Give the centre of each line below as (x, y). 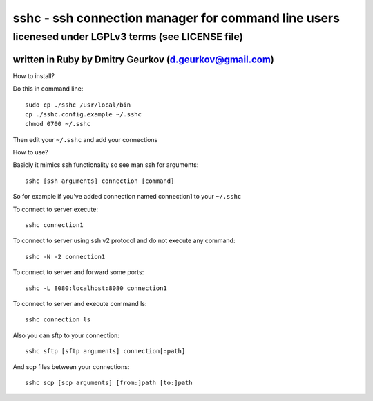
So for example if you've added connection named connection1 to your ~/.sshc (127, 197)
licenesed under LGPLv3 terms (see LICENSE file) (128, 37)
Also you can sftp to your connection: (66, 335)
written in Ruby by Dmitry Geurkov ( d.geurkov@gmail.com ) (143, 59)
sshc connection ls (58, 320)
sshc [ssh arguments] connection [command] (100, 181)
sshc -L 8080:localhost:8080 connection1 (96, 288)
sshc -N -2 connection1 (65, 257)
